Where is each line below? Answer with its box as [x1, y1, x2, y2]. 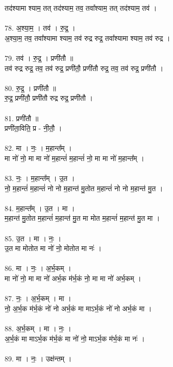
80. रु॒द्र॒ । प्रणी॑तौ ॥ [5, 82, 56, 93]
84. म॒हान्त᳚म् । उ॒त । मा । [5, 202, 75, 213]
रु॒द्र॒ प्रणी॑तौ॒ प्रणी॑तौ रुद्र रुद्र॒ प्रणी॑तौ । [5, 93, 93, 103]
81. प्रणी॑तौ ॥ [5, 112, 39, 123]
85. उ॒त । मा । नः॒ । [5, 233, 61, 243]
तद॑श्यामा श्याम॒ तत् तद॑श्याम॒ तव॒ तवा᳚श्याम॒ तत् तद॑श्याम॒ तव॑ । [5, 3, 157, 13]
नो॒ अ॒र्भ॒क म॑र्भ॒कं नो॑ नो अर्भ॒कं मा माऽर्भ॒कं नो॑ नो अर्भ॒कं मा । [5, 303, 152, 313]
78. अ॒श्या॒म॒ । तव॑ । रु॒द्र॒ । [5, 22, 76, 33]
